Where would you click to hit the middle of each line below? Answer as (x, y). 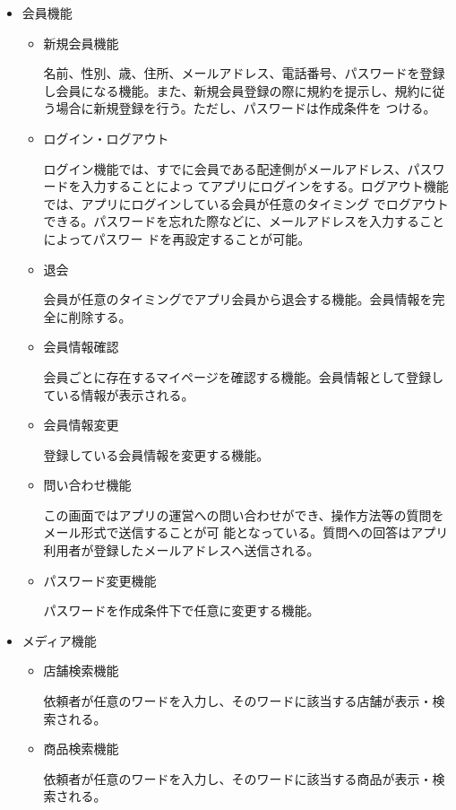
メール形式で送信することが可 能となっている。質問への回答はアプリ (246, 532)
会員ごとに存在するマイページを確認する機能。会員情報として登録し (244, 376)
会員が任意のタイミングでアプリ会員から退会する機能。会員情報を (238, 299)
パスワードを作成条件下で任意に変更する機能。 (181, 610)
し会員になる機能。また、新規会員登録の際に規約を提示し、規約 (232, 90)
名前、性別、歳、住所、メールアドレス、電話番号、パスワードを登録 (244, 73)
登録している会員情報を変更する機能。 (156, 454)
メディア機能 (59, 640)
